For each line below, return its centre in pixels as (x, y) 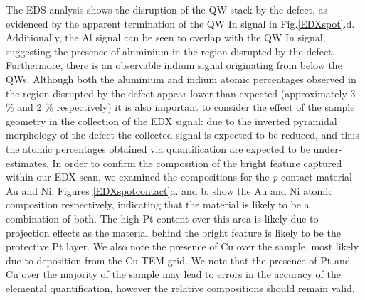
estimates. (27, 162)
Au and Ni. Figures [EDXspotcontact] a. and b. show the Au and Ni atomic (169, 190)
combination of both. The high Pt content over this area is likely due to (162, 218)
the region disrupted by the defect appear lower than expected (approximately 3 (181, 93)
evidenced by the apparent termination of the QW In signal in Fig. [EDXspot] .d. (180, 23)
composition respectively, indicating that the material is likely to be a (158, 204)
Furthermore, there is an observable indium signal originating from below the (174, 65)
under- (328, 148)
